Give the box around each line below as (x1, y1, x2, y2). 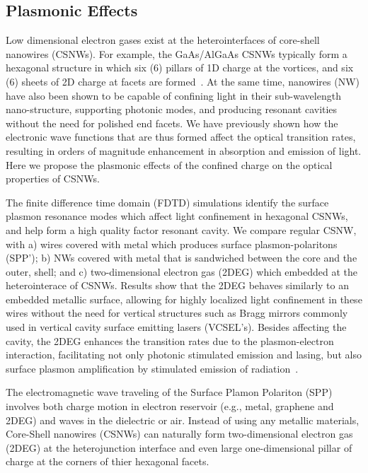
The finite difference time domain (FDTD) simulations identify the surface (6, 194, 329, 209)
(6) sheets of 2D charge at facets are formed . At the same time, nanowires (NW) (6, 74, 360, 88)
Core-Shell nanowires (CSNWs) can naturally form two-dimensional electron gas (6, 426, 353, 441)
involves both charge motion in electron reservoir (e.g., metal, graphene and (6, 399, 334, 414)
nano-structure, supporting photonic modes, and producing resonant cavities (6, 102, 338, 117)
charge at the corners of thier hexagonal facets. (6, 454, 209, 469)
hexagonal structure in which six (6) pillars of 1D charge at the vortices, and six (6, 60, 354, 75)
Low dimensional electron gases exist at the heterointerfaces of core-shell (6, 33, 320, 47)
